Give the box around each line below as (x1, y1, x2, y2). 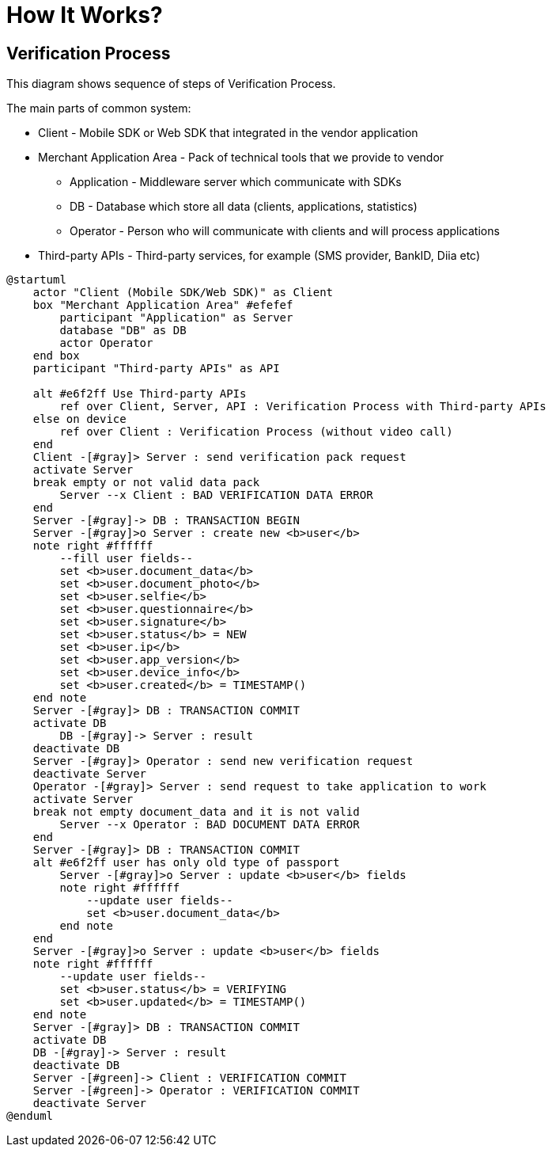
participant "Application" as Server (59, 311, 293, 325)
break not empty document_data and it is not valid (32, 805, 360, 819)
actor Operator (59, 337, 153, 350)
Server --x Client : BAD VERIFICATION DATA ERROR (59, 489, 373, 502)
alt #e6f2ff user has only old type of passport (32, 856, 340, 870)
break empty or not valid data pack (32, 476, 260, 489)
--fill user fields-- (59, 552, 194, 565)
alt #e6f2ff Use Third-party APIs (32, 387, 247, 401)
